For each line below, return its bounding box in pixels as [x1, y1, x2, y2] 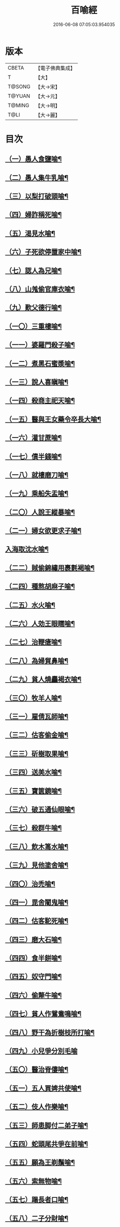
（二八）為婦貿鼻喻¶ [5, 656, 68, 665]
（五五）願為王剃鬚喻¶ [5, 1158, 75, 1167]
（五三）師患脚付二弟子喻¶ [5, 1121, 88, 1129]
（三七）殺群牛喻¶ [5, 824, 62, 833]
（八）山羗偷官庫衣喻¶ [5, 285, 75, 293]
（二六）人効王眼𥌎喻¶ [5, 619, 75, 628]
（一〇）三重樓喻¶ [5, 322, 62, 330]
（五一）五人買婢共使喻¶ [5, 1084, 81, 1092]
